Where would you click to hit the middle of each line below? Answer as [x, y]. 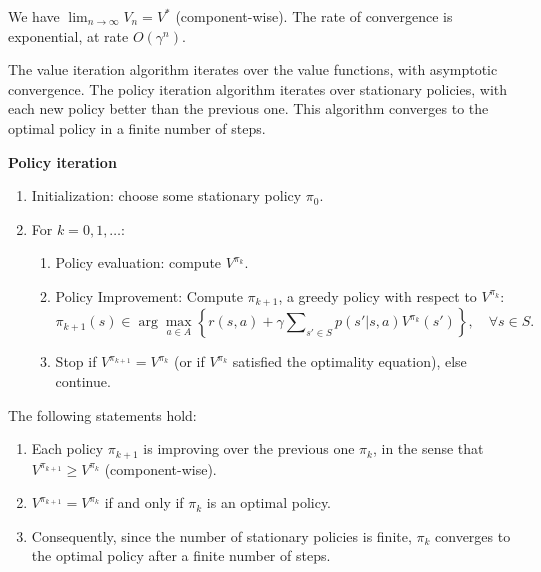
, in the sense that [428, 448]
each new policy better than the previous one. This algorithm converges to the [248, 108]
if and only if [144, 502]
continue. [83, 380]
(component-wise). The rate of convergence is [314, 16]
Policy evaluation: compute [138, 262]
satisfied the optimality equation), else [349, 361]
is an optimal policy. [269, 502]
